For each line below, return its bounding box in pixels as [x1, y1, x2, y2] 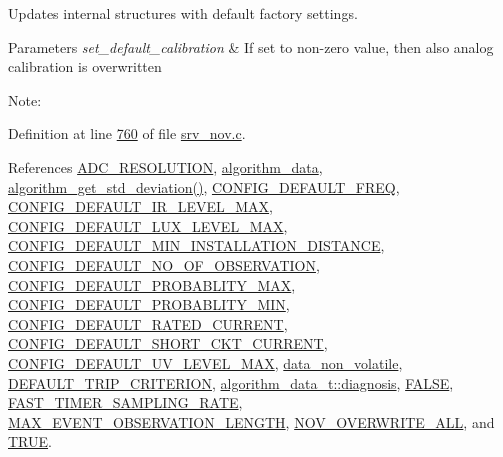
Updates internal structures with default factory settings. [8, 3, 358, 23]
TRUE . [8, 431, 52, 452]
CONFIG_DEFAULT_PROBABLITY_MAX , [8, 274, 296, 295]
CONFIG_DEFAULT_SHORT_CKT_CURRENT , [8, 333, 328, 354]
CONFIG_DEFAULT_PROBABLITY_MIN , [8, 294, 290, 315]
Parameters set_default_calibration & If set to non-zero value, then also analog [8, 36, 494, 57]
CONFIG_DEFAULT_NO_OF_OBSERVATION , [8, 254, 320, 275]
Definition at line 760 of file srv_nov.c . [8, 123, 246, 144]
